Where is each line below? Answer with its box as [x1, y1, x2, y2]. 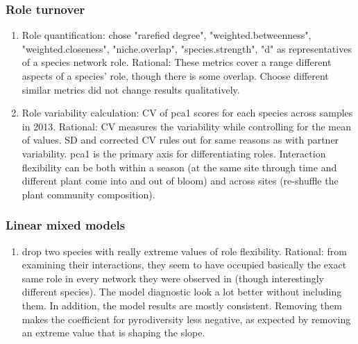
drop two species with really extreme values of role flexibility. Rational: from [22, 243, 347, 258]
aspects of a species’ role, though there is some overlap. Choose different [22, 69, 329, 83]
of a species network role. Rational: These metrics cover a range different [22, 55, 332, 69]
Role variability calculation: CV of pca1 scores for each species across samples [22, 105, 353, 120]
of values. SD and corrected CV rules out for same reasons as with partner [22, 132, 339, 147]
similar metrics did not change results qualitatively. [22, 82, 240, 96]
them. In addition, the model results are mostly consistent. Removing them [22, 298, 342, 312]
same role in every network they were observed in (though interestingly [22, 270, 325, 285]
